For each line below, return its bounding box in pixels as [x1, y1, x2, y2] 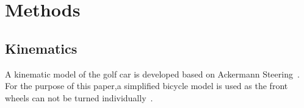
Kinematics [5, 38, 78, 57]
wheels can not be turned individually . [5, 91, 153, 104]
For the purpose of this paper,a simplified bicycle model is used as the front [5, 79, 288, 92]
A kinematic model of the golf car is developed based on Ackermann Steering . [5, 67, 300, 80]
